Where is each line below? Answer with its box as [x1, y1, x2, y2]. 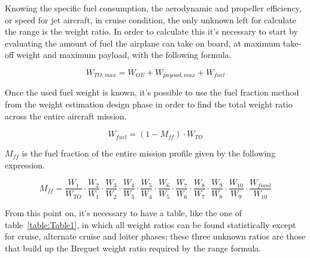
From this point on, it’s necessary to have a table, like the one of [5, 206, 242, 219]
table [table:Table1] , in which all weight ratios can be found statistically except [5, 218, 296, 231]
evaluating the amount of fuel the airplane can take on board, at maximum [5, 36, 281, 49]
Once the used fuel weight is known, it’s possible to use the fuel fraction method [5, 86, 299, 99]
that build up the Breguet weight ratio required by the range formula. [5, 241, 262, 254]
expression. [5, 158, 45, 171]
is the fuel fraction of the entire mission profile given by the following [22, 147, 276, 159]
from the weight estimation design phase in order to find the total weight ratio [5, 98, 293, 110]
